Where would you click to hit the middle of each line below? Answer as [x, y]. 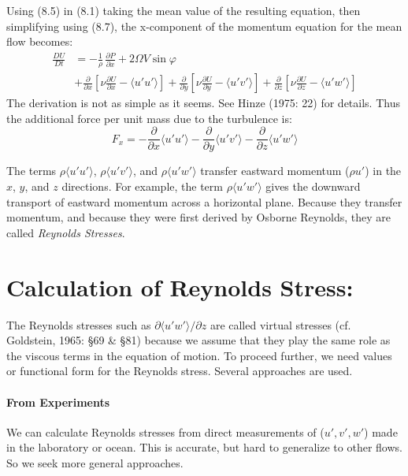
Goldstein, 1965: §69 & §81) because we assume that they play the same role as [198, 340]
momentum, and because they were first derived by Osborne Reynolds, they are [198, 217]
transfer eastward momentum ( [275, 171]
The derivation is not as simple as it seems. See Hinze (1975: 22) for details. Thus [203, 103]
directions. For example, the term [142, 186]
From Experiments [58, 402]
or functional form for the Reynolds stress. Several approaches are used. [180, 371]
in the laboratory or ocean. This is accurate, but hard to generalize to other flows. [204, 447]
